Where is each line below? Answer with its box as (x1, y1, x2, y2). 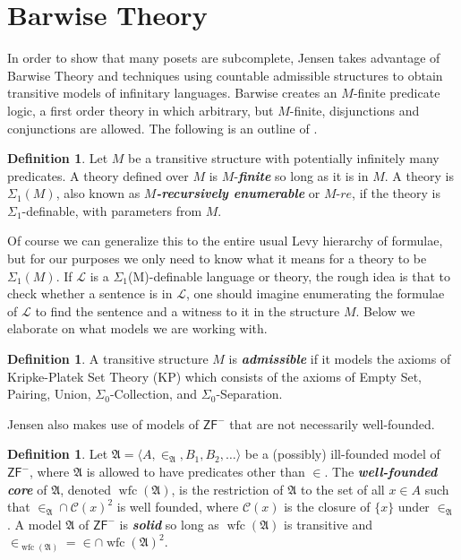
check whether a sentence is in (7, 284, 173, 303)
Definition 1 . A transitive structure (7, 349, 209, 368)
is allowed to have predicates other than (86, 462, 305, 480)
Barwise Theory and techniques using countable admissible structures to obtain (7, 65, 443, 84)
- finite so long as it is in (234, 166, 369, 185)
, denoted (60, 479, 111, 498)
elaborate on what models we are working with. (7, 319, 268, 338)
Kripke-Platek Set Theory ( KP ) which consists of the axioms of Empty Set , (7, 366, 423, 385)
